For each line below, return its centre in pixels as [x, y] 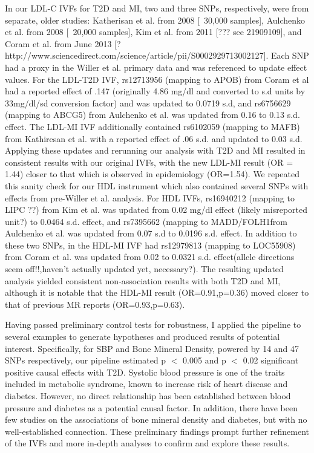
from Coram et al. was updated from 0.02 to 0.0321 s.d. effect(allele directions [150, 257]
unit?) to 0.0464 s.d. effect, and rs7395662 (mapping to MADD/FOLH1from [146, 221]
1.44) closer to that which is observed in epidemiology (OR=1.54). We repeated [152, 174]
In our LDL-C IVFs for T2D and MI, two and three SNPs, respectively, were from [157, 8]
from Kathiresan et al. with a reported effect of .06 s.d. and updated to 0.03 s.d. [154, 138]
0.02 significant [271, 360]
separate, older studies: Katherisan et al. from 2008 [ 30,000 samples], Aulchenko [155, 20]
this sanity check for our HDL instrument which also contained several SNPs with [157, 185]
